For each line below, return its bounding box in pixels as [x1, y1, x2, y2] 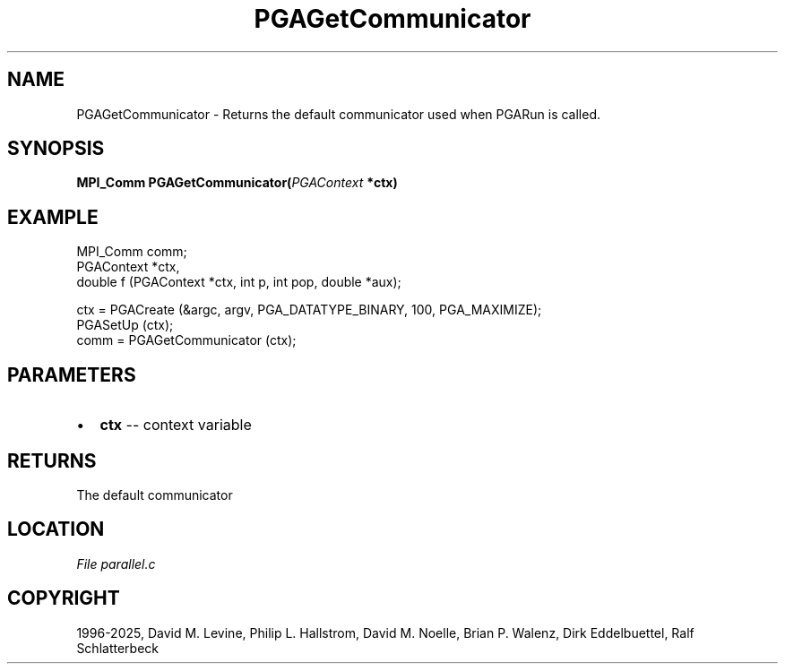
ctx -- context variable [99, 416, 252, 434]
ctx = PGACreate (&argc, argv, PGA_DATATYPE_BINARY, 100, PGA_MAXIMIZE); [76, 302, 542, 318]
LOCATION [7, 518, 105, 541]
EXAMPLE [7, 205, 99, 228]
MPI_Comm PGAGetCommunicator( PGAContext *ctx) [76, 175, 398, 191]
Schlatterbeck [76, 640, 159, 656]
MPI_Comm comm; [76, 244, 187, 260]
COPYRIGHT [7, 587, 120, 610]
